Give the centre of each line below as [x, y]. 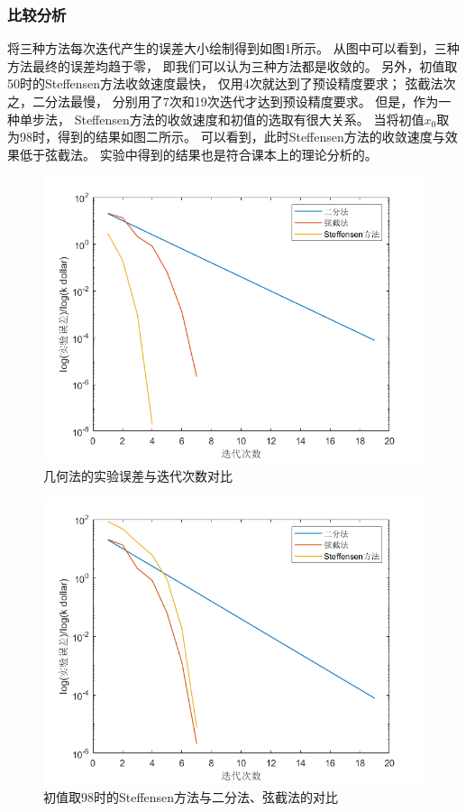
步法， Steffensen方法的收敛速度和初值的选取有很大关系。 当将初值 [228, 119]
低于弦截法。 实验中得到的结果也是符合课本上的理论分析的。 [198, 154]
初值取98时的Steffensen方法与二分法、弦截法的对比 [191, 797]
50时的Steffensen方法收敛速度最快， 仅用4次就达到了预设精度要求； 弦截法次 [232, 83]
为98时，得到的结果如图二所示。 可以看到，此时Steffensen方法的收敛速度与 [226, 137]
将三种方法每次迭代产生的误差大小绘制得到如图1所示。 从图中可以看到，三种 [233, 48]
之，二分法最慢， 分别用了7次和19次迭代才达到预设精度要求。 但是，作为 [223, 101]
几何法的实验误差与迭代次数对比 [138, 475]
